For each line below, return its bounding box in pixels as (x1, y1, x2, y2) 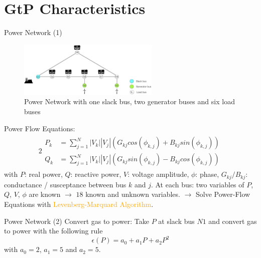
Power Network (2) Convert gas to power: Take (4, 215, 149, 226)
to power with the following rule (4, 225, 103, 236)
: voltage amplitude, (127, 169, 189, 179)
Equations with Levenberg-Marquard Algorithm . (4, 198, 154, 209)
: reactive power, (70, 169, 121, 179)
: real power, (24, 169, 63, 179)
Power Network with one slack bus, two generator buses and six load (24, 96, 235, 107)
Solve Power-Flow (196, 189, 250, 199)
